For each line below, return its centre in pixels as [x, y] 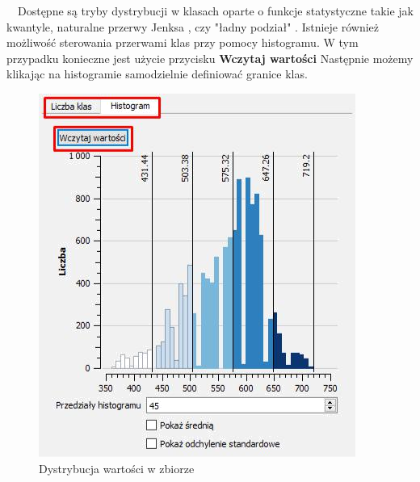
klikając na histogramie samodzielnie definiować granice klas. [157, 74]
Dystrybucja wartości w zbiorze [117, 468]
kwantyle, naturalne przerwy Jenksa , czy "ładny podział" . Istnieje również [193, 26]
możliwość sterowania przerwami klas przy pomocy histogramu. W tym [183, 42]
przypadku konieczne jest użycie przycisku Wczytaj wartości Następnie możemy [210, 58]
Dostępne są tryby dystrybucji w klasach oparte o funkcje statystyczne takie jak [215, 10]
